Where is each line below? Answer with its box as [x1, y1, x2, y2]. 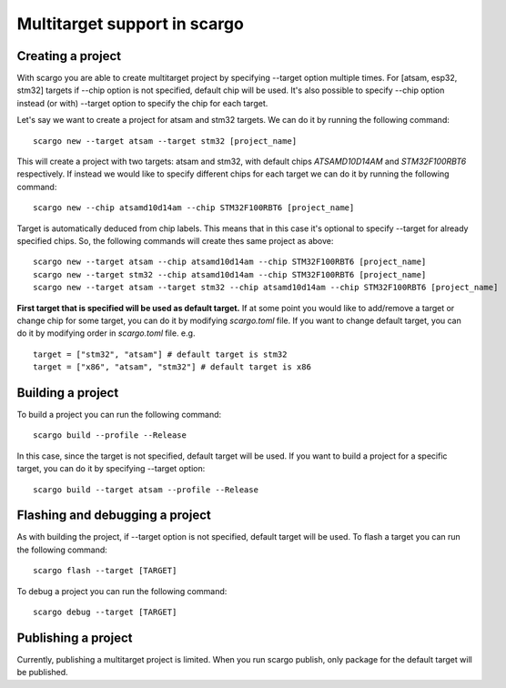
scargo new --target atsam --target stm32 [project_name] [33, 136, 298, 146]
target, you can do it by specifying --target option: [16, 463, 206, 474]
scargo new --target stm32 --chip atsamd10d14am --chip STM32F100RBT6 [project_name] [33, 269, 427, 279]
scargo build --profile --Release [33, 430, 187, 440]
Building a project [16, 385, 119, 400]
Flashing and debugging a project [16, 508, 211, 523]
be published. [16, 667, 68, 678]
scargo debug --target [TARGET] [33, 607, 177, 618]
